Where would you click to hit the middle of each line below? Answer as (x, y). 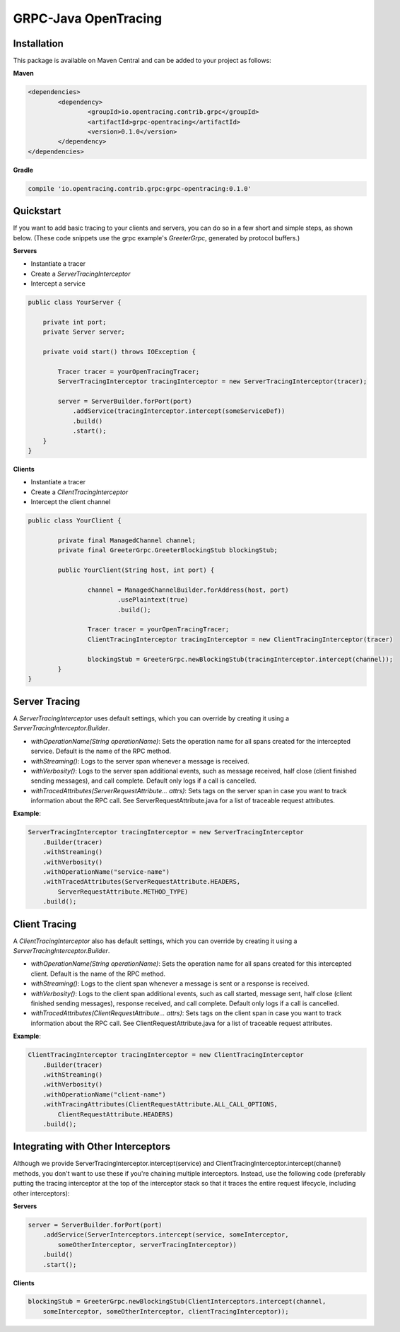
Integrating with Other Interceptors (92, 1146)
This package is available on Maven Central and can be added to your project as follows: (142, 61)
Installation (38, 43)
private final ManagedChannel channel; (127, 540)
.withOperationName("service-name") (106, 872)
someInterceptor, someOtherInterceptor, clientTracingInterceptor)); (166, 1311)
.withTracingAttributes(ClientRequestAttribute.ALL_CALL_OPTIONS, (160, 1104)
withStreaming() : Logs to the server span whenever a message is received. (140, 761)
